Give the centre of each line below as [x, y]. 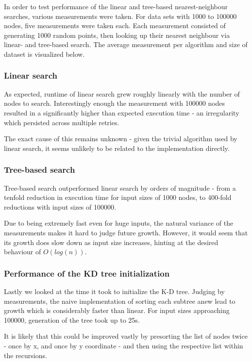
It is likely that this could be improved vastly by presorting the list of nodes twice [126, 336]
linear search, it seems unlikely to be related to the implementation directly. [117, 148]
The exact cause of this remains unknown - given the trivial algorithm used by [121, 139]
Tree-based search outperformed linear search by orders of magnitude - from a [120, 188]
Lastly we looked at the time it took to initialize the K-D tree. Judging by [114, 291]
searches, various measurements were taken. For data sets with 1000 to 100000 [120, 16]
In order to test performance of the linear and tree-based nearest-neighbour [116, 6]
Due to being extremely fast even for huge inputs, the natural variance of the [119, 223]
